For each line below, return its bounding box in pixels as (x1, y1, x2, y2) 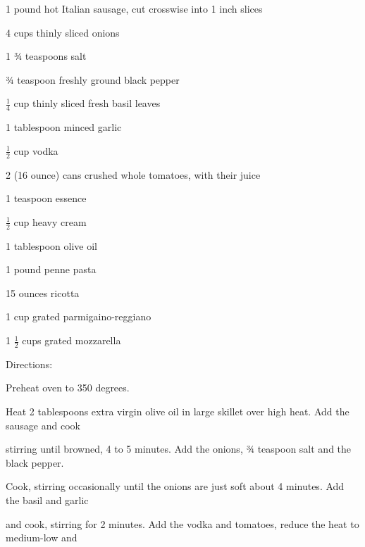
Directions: (6, 356, 53, 371)
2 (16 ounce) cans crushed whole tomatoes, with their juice (6, 167, 261, 182)
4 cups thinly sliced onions (6, 25, 120, 39)
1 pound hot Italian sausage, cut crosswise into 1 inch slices (6, 1, 263, 15)
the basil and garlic (6, 493, 89, 507)
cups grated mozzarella (22, 333, 121, 348)
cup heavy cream (13, 214, 87, 229)
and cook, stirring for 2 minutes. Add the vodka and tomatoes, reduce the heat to (6, 516, 359, 531)
